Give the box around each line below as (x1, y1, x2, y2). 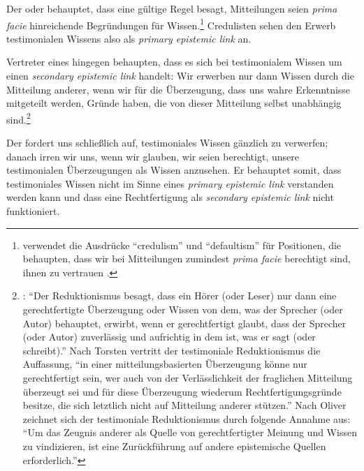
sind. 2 (6, 110, 31, 126)
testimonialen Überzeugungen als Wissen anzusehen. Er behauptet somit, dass (6, 163, 342, 177)
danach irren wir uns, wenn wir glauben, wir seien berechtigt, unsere (6, 149, 299, 163)
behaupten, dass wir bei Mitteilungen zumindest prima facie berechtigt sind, (22, 251, 351, 266)
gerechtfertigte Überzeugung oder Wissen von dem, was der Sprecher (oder (22, 302, 343, 316)
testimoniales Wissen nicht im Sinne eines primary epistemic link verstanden (6, 176, 334, 190)
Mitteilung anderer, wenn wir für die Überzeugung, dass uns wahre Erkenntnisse (6, 82, 351, 96)
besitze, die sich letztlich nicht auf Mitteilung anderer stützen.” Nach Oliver (22, 398, 347, 412)
